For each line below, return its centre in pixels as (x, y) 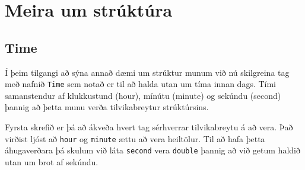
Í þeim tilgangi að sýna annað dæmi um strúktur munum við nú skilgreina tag (147, 72)
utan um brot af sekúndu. (52, 161)
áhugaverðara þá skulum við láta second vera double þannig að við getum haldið (152, 150)
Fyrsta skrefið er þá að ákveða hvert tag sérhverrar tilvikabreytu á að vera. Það (149, 127)
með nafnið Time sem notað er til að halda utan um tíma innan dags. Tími (141, 84)
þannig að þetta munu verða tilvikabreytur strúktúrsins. (107, 107)
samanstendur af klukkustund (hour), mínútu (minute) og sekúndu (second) (143, 95)
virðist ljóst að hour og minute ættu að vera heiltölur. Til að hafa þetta (135, 138)
